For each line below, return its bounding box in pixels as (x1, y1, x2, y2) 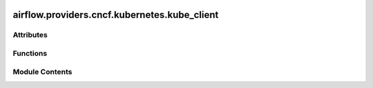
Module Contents (12, 67, 73, 76)
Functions (12, 48, 48, 58)
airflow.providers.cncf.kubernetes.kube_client (12, 9, 219, 21)
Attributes (12, 30, 48, 40)
